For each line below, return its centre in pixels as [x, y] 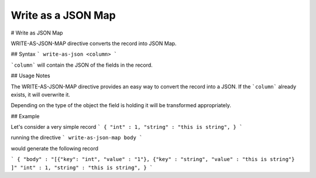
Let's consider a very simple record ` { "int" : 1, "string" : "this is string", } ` [127, 127]
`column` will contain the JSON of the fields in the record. [82, 65]
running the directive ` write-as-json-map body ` [77, 138]
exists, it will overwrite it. [40, 94]
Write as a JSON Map [63, 15]
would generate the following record [55, 148]
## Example [25, 116]
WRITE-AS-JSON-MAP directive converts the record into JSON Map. [94, 43]
